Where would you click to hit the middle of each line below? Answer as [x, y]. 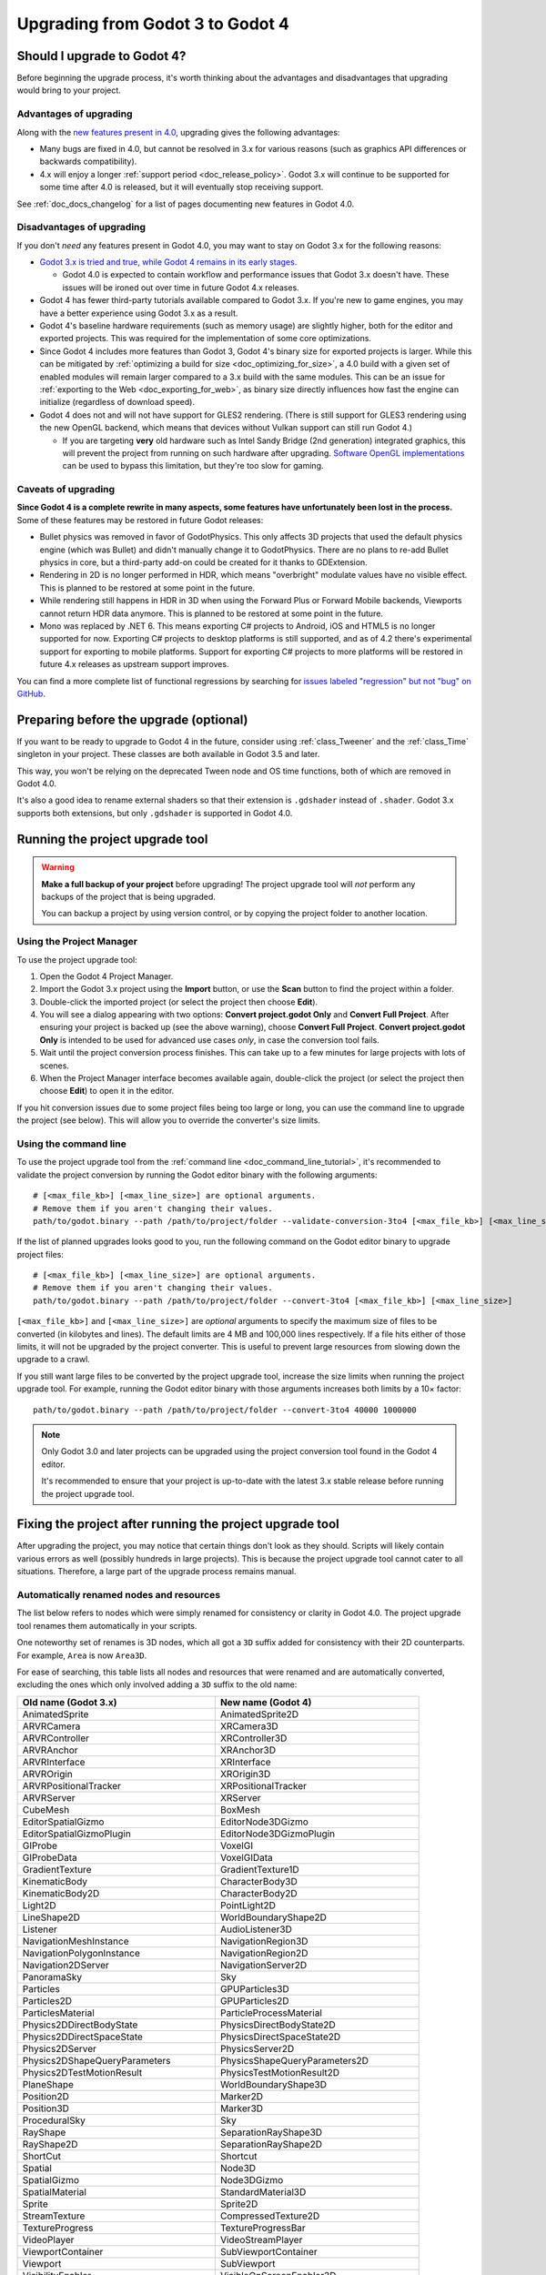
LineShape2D [51, 1917]
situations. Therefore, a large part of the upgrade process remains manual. [157, 1572]
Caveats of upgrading [66, 490]
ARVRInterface [54, 1762]
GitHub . [31, 693]
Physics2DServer [60, 2048]
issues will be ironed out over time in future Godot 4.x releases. [181, 288]
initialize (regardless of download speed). [117, 402]
